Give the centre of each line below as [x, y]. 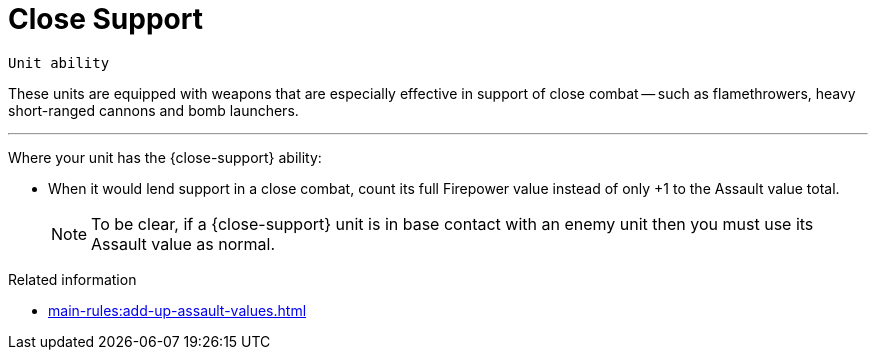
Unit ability [59, 62]
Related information [72, 279]
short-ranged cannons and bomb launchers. [153, 110]
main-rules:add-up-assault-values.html [177, 310]
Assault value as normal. [183, 243]
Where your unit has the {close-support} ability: [165, 157]
